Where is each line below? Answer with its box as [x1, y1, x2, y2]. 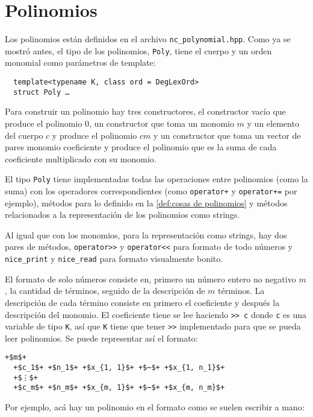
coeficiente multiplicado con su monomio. [5, 152, 156, 165]
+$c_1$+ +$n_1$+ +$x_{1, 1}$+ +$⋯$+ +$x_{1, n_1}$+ [13, 363, 225, 372]
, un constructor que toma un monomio [89, 116, 234, 129]
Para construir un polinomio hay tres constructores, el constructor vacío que [5, 105, 286, 118]
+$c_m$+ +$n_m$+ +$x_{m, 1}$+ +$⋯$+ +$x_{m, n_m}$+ [13, 383, 225, 392]
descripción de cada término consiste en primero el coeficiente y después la [5, 296, 280, 308]
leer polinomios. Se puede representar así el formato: [5, 331, 198, 344]
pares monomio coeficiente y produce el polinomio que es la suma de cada [5, 141, 277, 153]
